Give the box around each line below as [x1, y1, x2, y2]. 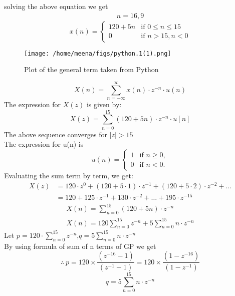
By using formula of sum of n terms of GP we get [4, 240, 156, 251]
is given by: [86, 99, 122, 110]
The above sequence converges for [4, 129, 107, 139]
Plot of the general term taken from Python [24, 64, 159, 75]
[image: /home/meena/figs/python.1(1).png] [24, 50, 171, 57]
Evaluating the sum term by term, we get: [4, 170, 133, 180]
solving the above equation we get [4, 1, 108, 11]
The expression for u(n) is [4, 139, 84, 149]
